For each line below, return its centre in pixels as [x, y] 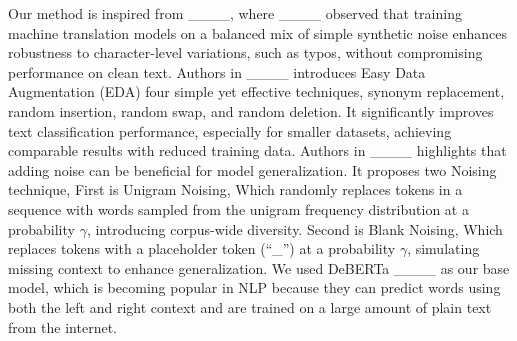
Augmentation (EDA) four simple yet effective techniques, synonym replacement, [256, 91]
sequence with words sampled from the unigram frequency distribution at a [238, 208]
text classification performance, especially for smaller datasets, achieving [230, 130]
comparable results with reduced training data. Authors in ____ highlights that [257, 150]
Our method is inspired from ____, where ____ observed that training [235, 13]
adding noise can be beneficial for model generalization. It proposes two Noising [252, 169]
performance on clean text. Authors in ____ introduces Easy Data [217, 71]
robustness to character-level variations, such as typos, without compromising [245, 52]
